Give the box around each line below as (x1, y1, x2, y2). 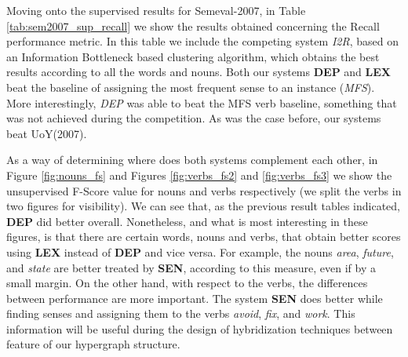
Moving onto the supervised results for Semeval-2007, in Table (6, 2, 306, 18)
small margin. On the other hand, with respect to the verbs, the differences (6, 275, 368, 291)
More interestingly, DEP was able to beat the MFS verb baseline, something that (6, 94, 397, 111)
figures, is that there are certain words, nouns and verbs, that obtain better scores (6, 228, 401, 245)
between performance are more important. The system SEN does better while (6, 290, 383, 306)
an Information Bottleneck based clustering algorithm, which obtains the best (6, 48, 380, 64)
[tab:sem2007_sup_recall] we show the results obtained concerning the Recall (6, 17, 380, 34)
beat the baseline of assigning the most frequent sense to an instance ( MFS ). (6, 78, 375, 95)
